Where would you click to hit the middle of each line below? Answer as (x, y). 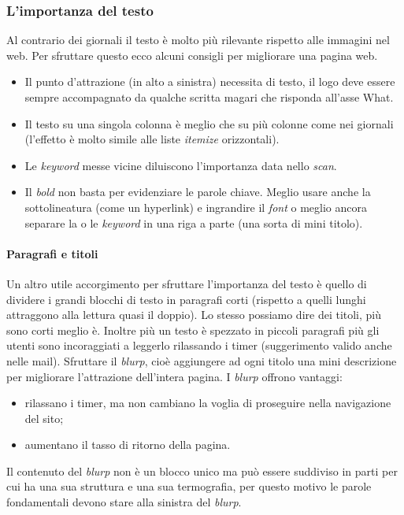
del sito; (44, 418)
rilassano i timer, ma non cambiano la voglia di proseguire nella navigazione (208, 403)
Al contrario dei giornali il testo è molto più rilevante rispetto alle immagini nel (198, 40)
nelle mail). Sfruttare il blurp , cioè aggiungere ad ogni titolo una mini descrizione (202, 360)
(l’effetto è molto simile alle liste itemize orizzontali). (152, 139)
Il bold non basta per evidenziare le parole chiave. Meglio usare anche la (198, 192)
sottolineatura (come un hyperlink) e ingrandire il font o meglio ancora (196, 207)
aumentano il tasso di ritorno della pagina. (128, 445)
